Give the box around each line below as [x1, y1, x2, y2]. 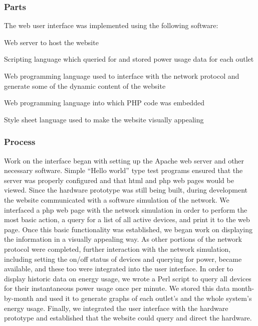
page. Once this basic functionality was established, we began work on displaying [4, 224, 252, 234]
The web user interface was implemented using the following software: [4, 20, 218, 31]
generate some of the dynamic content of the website [4, 80, 166, 91]
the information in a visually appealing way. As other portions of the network [4, 234, 242, 244]
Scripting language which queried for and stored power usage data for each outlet [4, 54, 254, 64]
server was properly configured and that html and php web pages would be [4, 175, 234, 185]
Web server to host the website [4, 37, 99, 47]
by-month [4, 292, 34, 303]
